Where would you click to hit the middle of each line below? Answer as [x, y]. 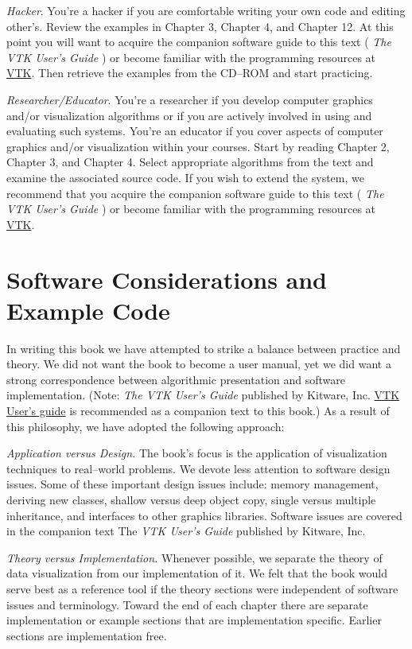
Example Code [88, 310]
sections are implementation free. [87, 635]
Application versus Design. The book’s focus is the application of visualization [197, 453]
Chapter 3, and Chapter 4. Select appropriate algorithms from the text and [190, 162]
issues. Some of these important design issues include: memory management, [192, 484]
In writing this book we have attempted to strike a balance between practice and [204, 348]
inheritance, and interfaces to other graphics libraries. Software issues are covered [204, 515]
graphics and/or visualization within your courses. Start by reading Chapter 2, [198, 146]
